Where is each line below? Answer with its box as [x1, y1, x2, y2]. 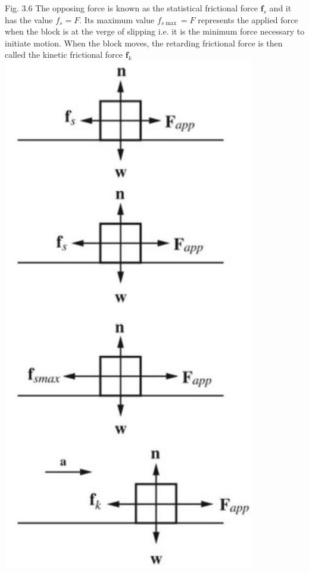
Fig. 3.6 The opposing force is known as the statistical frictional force [5, 2, 258, 14]
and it [269, 2, 292, 14]
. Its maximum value [79, 13, 155, 26]
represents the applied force [198, 13, 298, 26]
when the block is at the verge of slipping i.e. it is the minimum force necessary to [5, 25, 305, 38]
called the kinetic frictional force [5, 48, 123, 61]
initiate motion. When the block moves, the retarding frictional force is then [5, 36, 283, 49]
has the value [5, 13, 53, 26]
